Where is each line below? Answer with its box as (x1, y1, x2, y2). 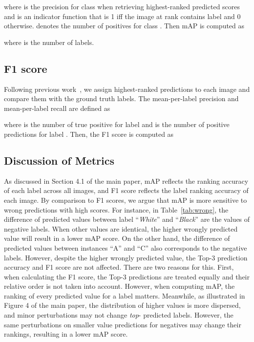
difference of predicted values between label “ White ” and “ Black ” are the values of (4, 214, 250, 224)
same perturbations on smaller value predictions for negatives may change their (4, 319, 241, 329)
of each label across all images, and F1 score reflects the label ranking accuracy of (4, 185, 249, 195)
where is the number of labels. (4, 37, 94, 47)
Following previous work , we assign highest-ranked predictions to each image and (4, 84, 250, 94)
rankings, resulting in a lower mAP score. (4, 329, 128, 339)
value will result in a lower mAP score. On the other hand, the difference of (4, 233, 230, 243)
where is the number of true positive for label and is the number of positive (4, 119, 230, 129)
